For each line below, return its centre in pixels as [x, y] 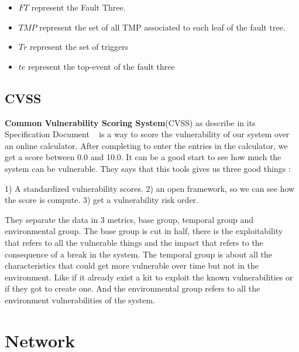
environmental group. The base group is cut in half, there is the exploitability [144, 231]
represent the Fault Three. [78, 7]
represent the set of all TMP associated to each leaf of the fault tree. [162, 27]
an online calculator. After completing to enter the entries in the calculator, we [146, 145]
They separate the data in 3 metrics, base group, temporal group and [129, 219]
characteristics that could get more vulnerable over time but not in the [132, 265]
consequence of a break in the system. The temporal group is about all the [138, 254]
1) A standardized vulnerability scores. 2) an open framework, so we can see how [150, 188]
